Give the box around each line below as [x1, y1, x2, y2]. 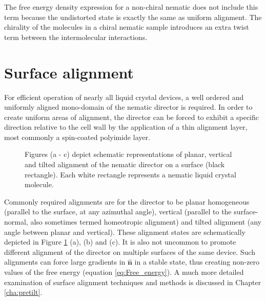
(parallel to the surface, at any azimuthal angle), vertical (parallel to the [4, 206, 232, 217]
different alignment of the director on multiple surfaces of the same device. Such [4, 246, 255, 257]
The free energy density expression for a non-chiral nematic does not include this [4, 2, 258, 12]
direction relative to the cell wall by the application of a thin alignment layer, [4, 122, 248, 132]
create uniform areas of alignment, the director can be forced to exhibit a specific [4, 111, 259, 122]
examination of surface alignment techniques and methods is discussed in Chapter [4, 276, 261, 287]
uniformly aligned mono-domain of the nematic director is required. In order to [4, 102, 253, 112]
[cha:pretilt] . [4, 287, 43, 297]
